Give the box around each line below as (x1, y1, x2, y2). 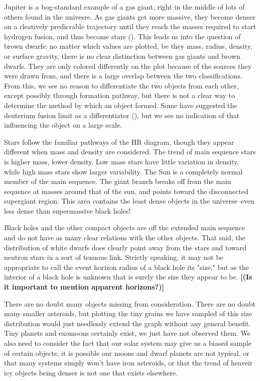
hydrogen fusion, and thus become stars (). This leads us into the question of (4, 31, 241, 41)
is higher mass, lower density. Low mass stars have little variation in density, (4, 156, 239, 166)
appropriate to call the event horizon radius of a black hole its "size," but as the (4, 261, 249, 272)
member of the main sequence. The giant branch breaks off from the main (4, 176, 231, 186)
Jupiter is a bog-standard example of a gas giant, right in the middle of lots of (4, 2, 245, 12)
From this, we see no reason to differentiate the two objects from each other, (4, 80, 239, 90)
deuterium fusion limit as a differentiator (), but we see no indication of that (4, 110, 239, 120)
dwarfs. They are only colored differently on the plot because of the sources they (4, 60, 251, 71)
